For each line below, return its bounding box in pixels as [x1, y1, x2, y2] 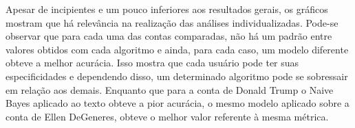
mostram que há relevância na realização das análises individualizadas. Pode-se [6, 15, 338, 29]
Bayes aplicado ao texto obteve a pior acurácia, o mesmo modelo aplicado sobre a [6, 96, 349, 110]
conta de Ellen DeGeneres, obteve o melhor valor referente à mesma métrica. [6, 109, 329, 123]
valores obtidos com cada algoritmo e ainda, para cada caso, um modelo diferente [6, 42, 349, 56]
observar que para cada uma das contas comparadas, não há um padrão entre [6, 29, 332, 43]
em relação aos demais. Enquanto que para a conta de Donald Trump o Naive [6, 82, 334, 97]
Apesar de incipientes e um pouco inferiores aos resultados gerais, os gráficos [6, 2, 328, 16]
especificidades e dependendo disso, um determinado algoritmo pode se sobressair [6, 68, 348, 83]
